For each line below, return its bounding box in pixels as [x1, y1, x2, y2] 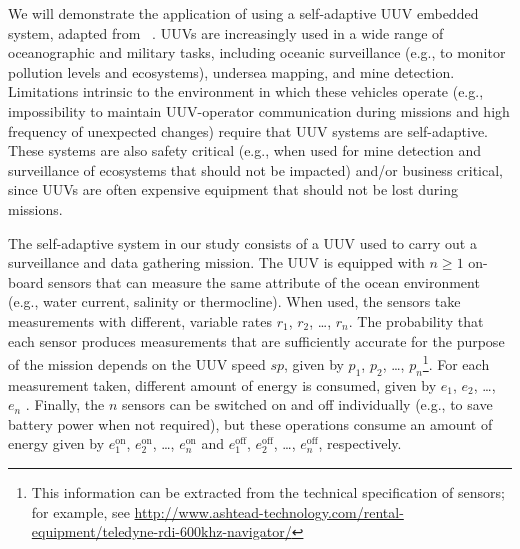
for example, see [31, 501, 130, 522]
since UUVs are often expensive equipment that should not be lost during [8, 179, 459, 200]
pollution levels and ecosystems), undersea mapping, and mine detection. [8, 61, 455, 82]
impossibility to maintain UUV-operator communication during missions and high [8, 100, 510, 121]
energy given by [8, 433, 105, 454]
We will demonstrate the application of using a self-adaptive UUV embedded [8, 3, 479, 23]
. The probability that [348, 310, 484, 331]
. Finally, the [25, 394, 105, 415]
